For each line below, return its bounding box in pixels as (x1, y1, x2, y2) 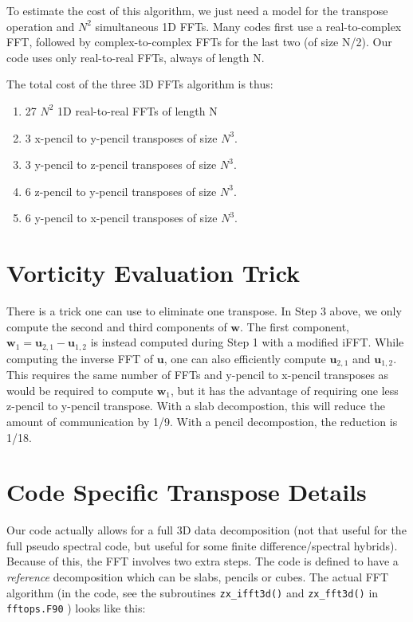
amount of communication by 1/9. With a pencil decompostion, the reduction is (6, 413, 398, 429)
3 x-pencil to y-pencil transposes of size (25, 129, 218, 146)
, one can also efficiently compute (163, 350, 326, 366)
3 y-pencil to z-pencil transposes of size (25, 156, 217, 173)
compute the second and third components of (6, 318, 227, 334)
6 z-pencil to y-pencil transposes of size (25, 182, 217, 199)
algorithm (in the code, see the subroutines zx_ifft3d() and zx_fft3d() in (6, 584, 379, 600)
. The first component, (240, 318, 350, 334)
